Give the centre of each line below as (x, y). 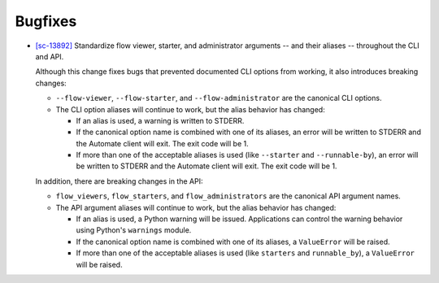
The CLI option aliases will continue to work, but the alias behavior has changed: (190, 109)
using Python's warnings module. (134, 230)
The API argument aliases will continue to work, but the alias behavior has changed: (196, 207)
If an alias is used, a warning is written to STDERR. (160, 120)
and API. (50, 56)
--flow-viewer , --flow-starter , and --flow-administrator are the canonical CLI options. (219, 98)
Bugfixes (46, 21)
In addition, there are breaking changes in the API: (119, 181)
